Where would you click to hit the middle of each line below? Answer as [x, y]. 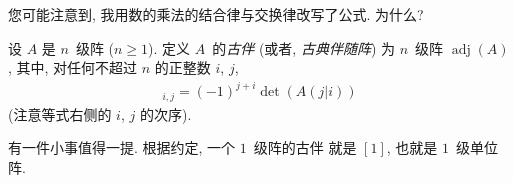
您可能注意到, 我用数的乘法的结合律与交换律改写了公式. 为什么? [216, 14]
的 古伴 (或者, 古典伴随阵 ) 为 [304, 47]
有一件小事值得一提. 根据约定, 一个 [122, 147]
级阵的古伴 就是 [305, 147]
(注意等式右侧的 [60, 113]
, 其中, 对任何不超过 [73, 67]
